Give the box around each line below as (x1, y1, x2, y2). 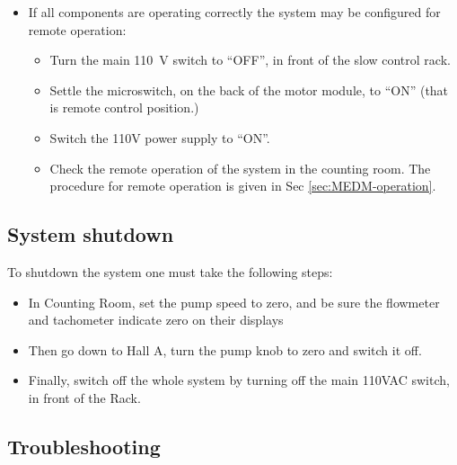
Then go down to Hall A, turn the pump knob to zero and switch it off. (28, 340, 422, 359)
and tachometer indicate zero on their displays (28, 310, 284, 329)
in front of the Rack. (28, 388, 141, 407)
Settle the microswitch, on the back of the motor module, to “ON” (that (49, 80, 449, 99)
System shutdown (7, 220, 174, 248)
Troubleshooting (7, 432, 161, 460)
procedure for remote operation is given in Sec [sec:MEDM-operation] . (49, 176, 436, 195)
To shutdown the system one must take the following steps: (7, 262, 333, 281)
